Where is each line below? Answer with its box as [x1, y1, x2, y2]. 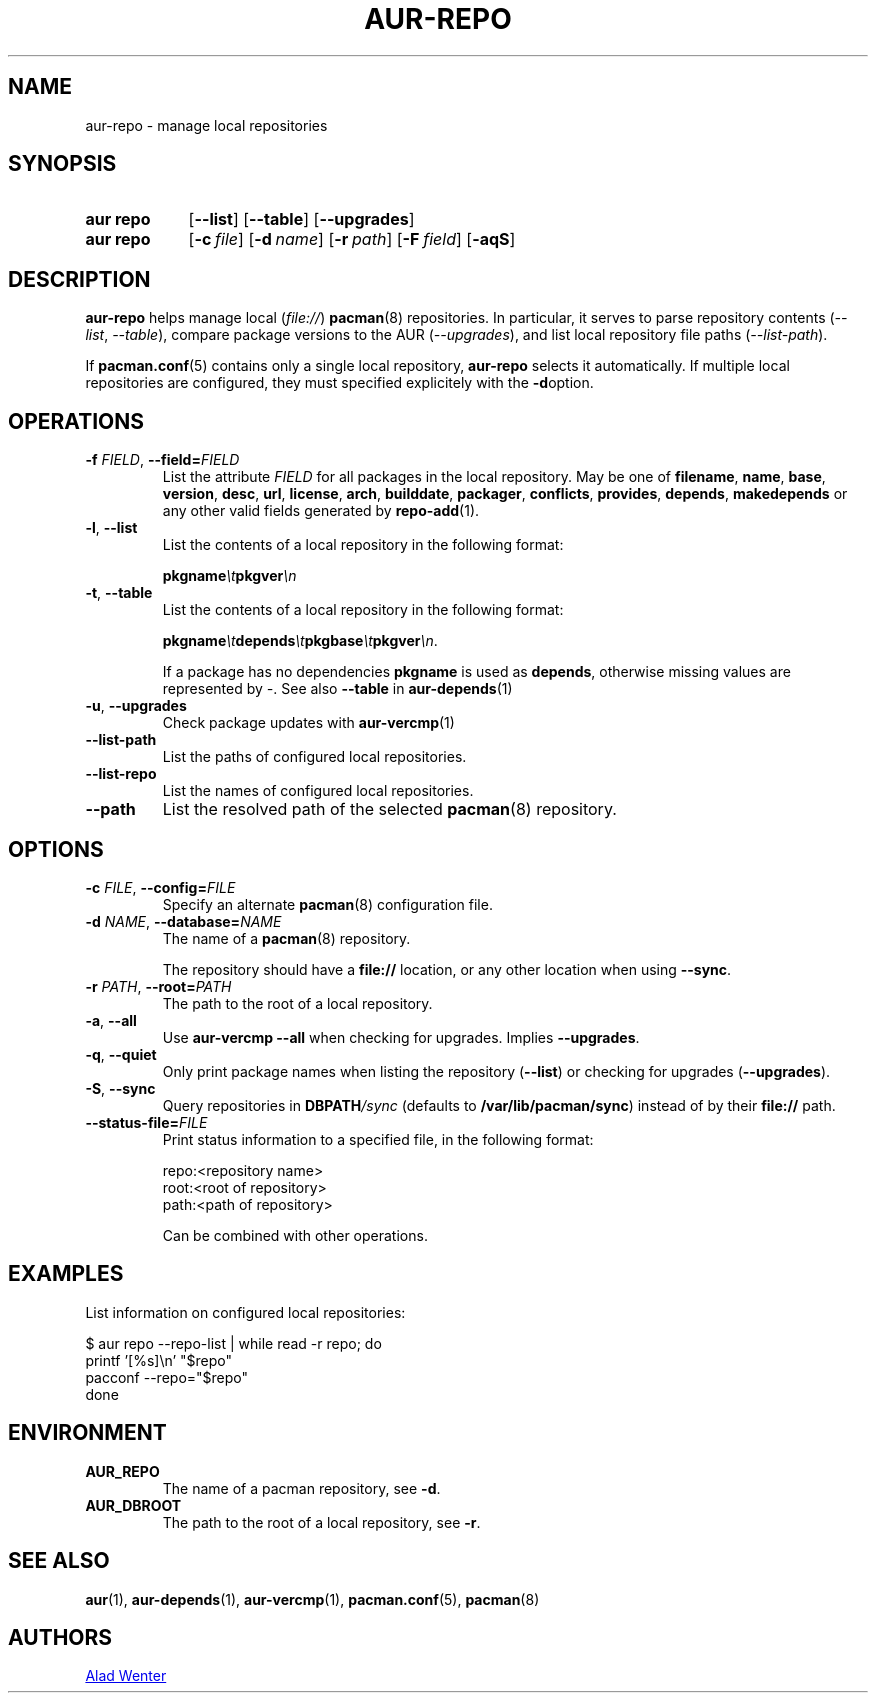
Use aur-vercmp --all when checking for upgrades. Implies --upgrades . [162, 1028, 640, 1046]
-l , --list [85, 519, 138, 537]
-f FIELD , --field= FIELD [85, 451, 240, 469]
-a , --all [85, 1011, 137, 1029]
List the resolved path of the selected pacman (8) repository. [162, 799, 617, 820]
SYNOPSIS [8, 151, 117, 177]
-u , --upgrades [85, 697, 187, 715]
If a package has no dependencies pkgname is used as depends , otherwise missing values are [162, 663, 791, 681]
